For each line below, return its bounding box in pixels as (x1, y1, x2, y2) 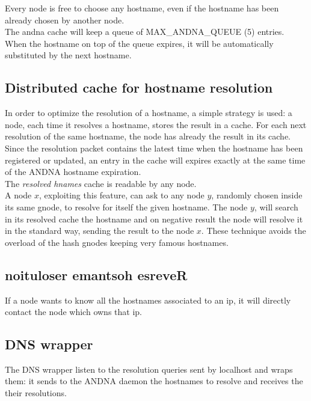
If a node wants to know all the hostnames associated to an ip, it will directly (5, 293, 291, 306)
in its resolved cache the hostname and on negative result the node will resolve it (5, 212, 303, 225)
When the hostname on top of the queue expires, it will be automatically (5, 37, 274, 49)
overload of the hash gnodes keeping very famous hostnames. (5, 236, 229, 248)
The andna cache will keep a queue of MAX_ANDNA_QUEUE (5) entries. (5, 25, 285, 38)
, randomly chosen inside (211, 189, 303, 201)
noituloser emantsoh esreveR (5, 265, 188, 284)
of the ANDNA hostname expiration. (5, 165, 141, 178)
